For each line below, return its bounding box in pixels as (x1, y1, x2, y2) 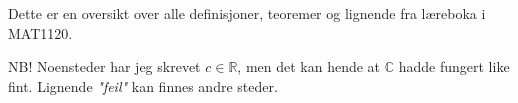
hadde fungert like (398, 56, 510, 77)
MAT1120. (8, 22, 73, 43)
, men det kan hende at (237, 56, 381, 77)
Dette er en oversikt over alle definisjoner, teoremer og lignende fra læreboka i (8, 3, 486, 23)
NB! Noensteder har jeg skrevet (8, 56, 201, 77)
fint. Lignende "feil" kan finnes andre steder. (8, 75, 278, 96)
